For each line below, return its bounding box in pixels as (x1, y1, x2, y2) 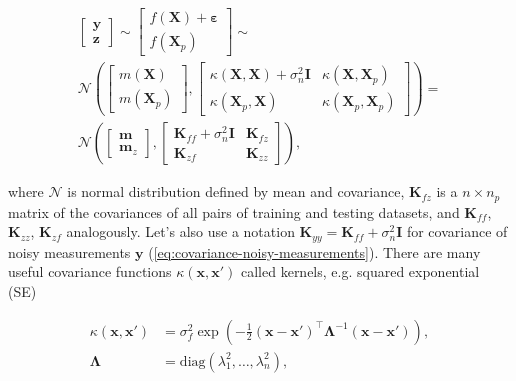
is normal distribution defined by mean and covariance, (67, 181, 405, 202)
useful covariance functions (8, 261, 172, 282)
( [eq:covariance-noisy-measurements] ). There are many (148, 241, 481, 262)
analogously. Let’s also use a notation (66, 221, 295, 242)
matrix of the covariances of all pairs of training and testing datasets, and (8, 201, 460, 222)
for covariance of (406, 221, 508, 242)
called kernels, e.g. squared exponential (241, 261, 480, 282)
